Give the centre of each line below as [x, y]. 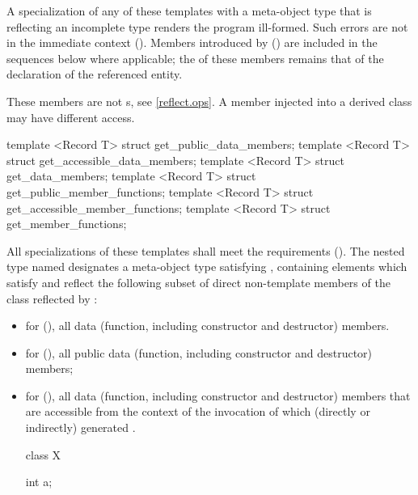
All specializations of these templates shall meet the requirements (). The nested [206, 250]
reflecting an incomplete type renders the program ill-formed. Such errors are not [207, 26]
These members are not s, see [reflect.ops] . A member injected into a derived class [209, 101]
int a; [39, 482]
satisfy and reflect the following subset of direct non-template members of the [198, 282]
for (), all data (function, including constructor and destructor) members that [218, 395]
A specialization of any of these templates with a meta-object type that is [189, 11]
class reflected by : [52, 298]
